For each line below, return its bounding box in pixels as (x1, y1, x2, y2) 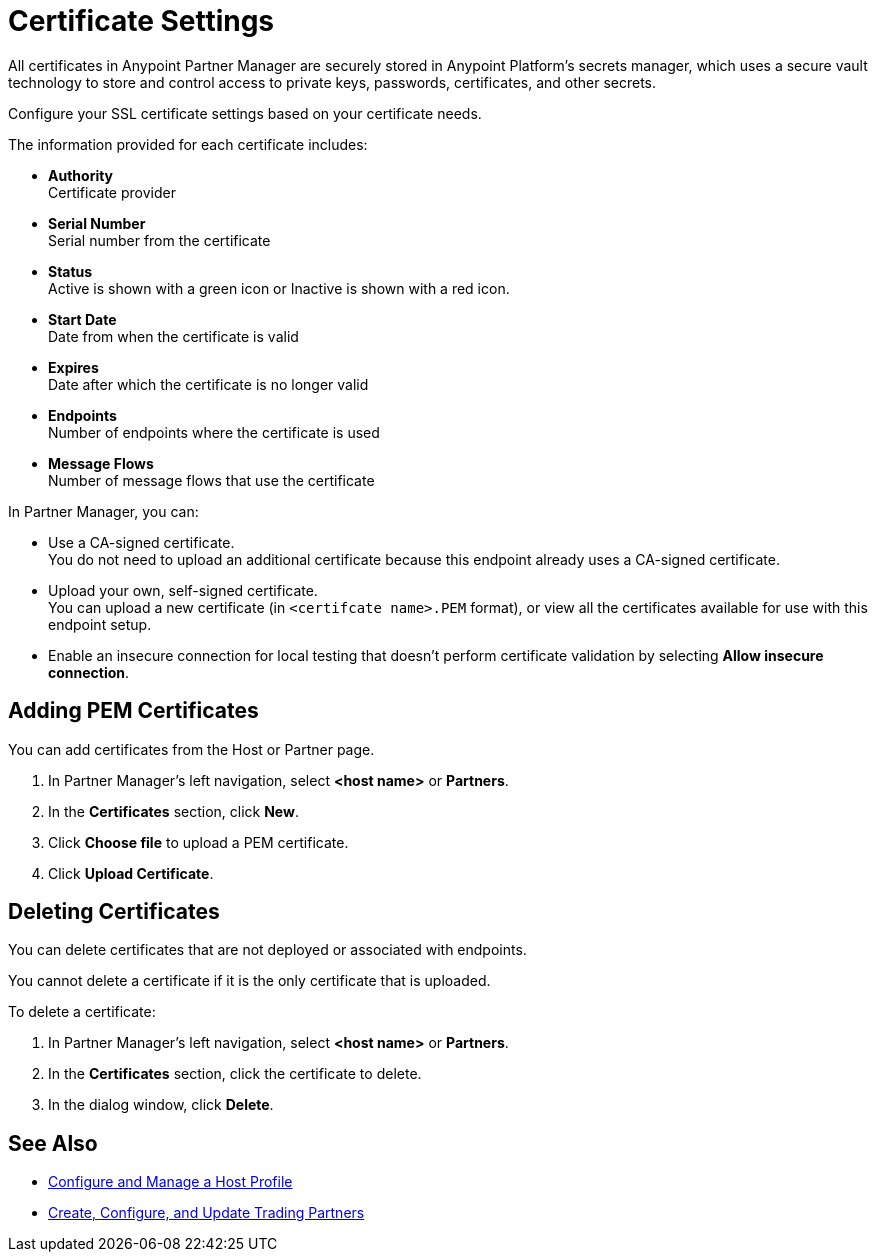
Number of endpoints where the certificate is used (48, 423, 380, 441)
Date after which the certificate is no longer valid (48, 375, 369, 393)
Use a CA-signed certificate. (48, 533, 235, 551)
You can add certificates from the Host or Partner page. (8, 740, 375, 758)
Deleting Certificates (8, 899, 220, 925)
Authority (48, 166, 114, 184)
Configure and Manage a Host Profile (48, 1173, 293, 1191)
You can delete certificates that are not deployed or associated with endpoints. (8, 941, 527, 959)
